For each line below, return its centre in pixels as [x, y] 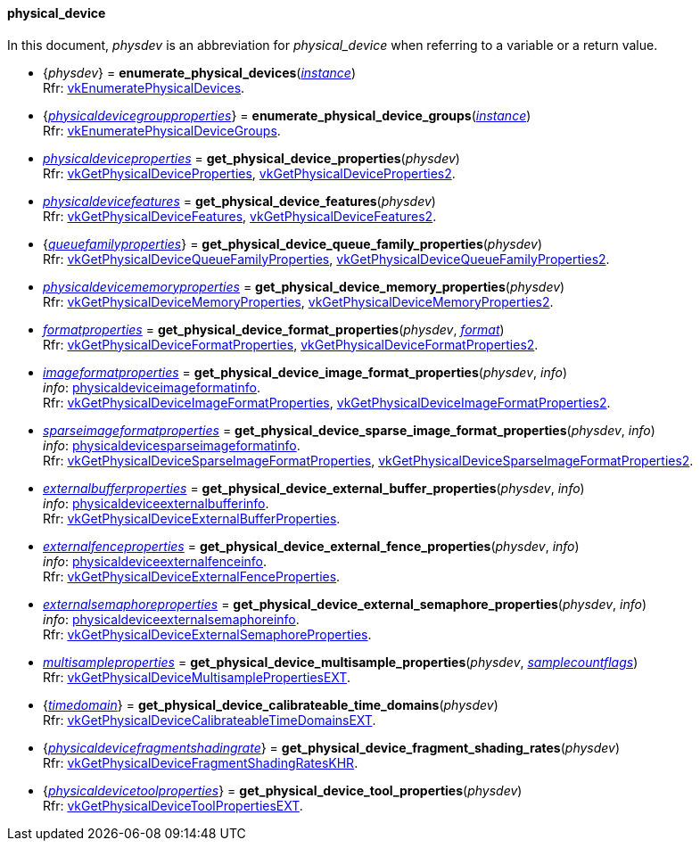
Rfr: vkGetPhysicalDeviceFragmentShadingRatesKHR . [201, 762]
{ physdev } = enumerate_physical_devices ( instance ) [199, 72]
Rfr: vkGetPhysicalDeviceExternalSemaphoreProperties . [207, 634]
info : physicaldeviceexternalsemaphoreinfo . [171, 619]
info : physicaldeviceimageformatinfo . [152, 387]
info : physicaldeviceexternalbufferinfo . [156, 503]
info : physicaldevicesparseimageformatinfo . [172, 445]
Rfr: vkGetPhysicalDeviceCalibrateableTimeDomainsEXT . [210, 720]
